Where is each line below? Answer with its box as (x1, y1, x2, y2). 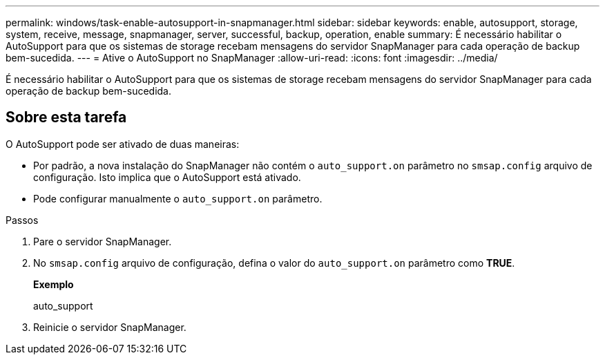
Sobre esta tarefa (6, 108, 127, 126)
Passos (6, 214, 39, 226)
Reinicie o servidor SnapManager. (33, 321, 186, 333)
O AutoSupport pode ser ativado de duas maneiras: (6, 138, 240, 150)
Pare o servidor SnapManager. (33, 235, 172, 247)
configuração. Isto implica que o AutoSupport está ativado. (33, 171, 301, 183)
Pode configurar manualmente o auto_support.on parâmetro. (33, 192, 323, 205)
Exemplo (33, 278, 74, 290)
